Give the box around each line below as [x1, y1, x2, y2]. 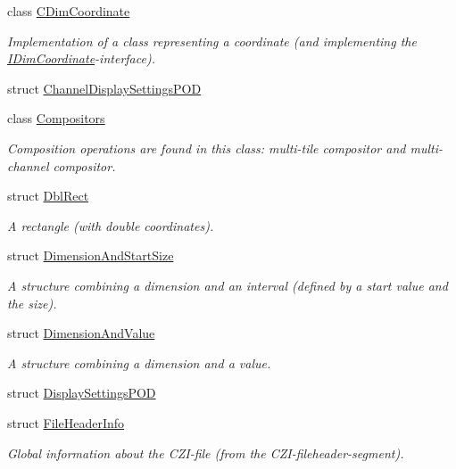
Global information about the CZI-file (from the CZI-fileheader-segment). [7, 443, 404, 462]
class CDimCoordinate [7, 2, 130, 20]
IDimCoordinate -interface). [7, 49, 155, 68]
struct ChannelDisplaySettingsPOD [7, 78, 202, 97]
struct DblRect [7, 186, 89, 205]
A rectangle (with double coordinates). [7, 216, 214, 234]
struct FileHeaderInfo [7, 413, 125, 432]
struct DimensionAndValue [7, 324, 155, 342]
